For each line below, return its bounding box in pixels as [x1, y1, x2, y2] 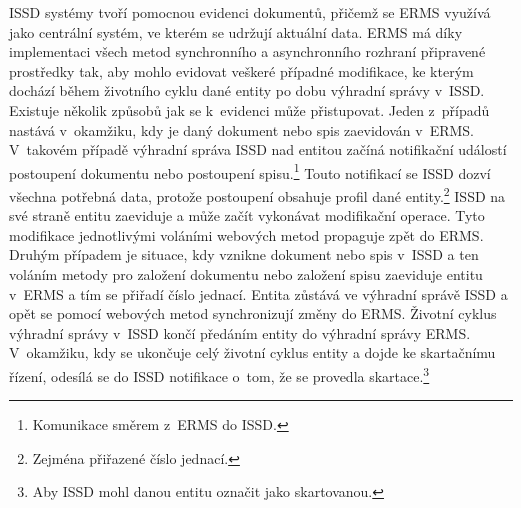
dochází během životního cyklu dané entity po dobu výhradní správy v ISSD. [9, 80, 485, 101]
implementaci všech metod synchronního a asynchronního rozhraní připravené [9, 41, 486, 62]
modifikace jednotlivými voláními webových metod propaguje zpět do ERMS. [9, 224, 484, 245]
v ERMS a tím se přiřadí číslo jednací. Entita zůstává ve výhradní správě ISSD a [9, 283, 508, 304]
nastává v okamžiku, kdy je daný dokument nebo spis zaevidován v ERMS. [9, 119, 474, 140]
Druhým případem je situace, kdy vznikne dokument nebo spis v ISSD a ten [9, 244, 479, 265]
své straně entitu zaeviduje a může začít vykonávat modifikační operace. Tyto [9, 205, 485, 226]
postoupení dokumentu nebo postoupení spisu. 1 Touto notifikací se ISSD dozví [9, 159, 491, 183]
